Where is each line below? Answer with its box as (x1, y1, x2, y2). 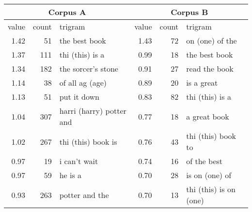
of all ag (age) (59, 77, 107, 88)
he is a (59, 169, 82, 181)
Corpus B (171, 6, 208, 17)
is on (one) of (186, 169, 232, 181)
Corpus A (48, 6, 86, 17)
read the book (186, 63, 234, 74)
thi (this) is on (186, 183, 236, 195)
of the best (186, 155, 223, 167)
